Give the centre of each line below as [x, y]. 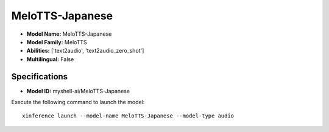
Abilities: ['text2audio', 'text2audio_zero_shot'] [85, 51]
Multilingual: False [50, 59]
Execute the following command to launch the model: [78, 102]
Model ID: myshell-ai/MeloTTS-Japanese [78, 91]
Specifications [40, 77]
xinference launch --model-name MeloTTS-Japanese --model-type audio [128, 116]
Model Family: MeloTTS [57, 42]
